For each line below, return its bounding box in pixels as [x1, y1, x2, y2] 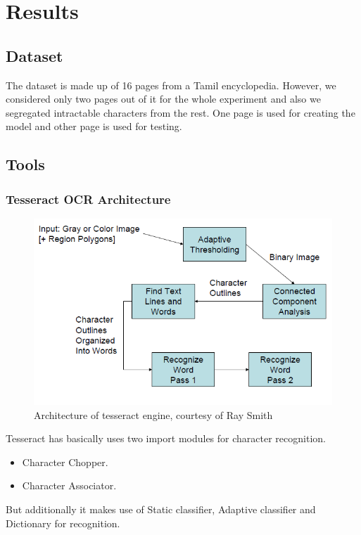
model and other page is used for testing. [6, 119, 182, 134]
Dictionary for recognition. [6, 515, 120, 530]
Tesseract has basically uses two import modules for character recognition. [6, 431, 326, 446]
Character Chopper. [22, 454, 108, 469]
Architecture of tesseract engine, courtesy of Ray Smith [34, 407, 273, 422]
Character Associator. [22, 478, 117, 493]
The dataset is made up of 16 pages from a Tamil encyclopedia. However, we [6, 77, 336, 92]
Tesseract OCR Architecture [6, 190, 171, 207]
